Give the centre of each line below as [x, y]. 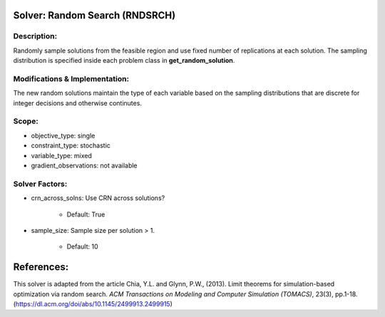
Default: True [86, 214]
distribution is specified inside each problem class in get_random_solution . [124, 61]
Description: [35, 36]
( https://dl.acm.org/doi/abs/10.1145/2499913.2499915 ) [93, 304]
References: [41, 267]
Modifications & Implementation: [71, 78]
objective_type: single [63, 135]
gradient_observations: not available [84, 165]
